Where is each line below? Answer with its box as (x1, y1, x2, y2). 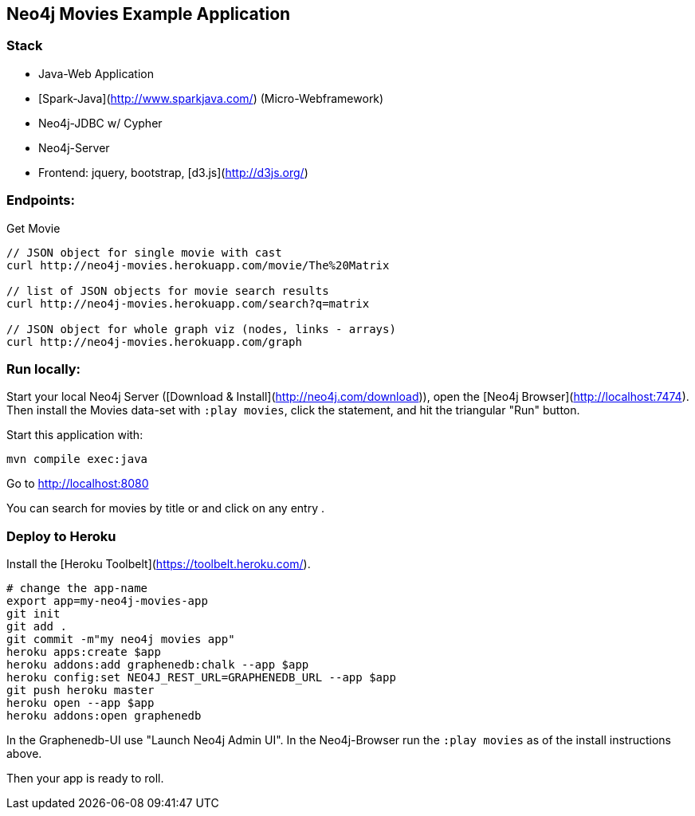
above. (6, 747, 42, 761)
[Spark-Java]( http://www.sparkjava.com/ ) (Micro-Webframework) (38, 91, 384, 105)
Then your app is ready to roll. (6, 771, 164, 786)
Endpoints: (6, 192, 75, 209)
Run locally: (6, 360, 81, 377)
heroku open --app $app (6, 696, 155, 710)
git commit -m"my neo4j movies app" (6, 633, 235, 646)
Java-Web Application (38, 66, 155, 80)
